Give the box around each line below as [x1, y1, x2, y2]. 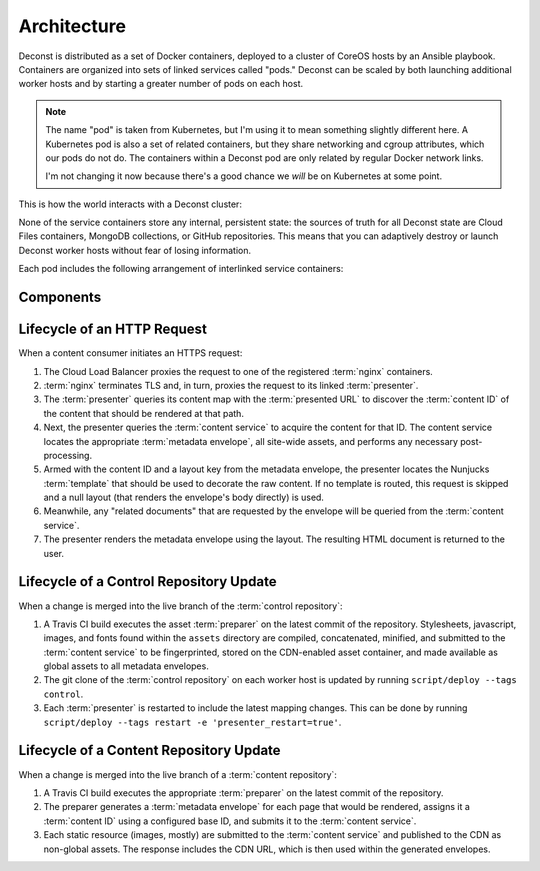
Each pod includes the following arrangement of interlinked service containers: [18, 263, 344, 275]
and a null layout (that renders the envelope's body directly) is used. [43, 491, 325, 504]
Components [18, 289, 102, 306]
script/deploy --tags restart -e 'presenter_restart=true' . [43, 716, 342, 728]
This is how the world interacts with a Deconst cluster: [18, 198, 242, 210]
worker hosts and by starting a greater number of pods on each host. [18, 78, 304, 90]
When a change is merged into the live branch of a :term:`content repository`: [18, 768, 337, 780]
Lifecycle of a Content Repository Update [18, 742, 281, 759]
